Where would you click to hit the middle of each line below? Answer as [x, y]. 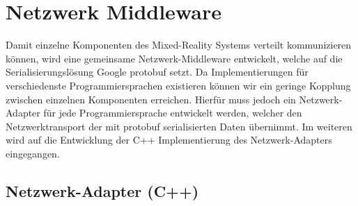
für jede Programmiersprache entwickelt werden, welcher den [173, 113]
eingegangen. [33, 153]
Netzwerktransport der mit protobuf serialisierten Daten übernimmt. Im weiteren [179, 126]
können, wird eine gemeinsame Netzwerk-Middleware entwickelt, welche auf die [174, 58]
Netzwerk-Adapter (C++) [102, 190]
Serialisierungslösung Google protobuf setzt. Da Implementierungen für [157, 72]
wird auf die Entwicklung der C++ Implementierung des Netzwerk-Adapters [169, 140]
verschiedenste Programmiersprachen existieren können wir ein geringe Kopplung [178, 85]
